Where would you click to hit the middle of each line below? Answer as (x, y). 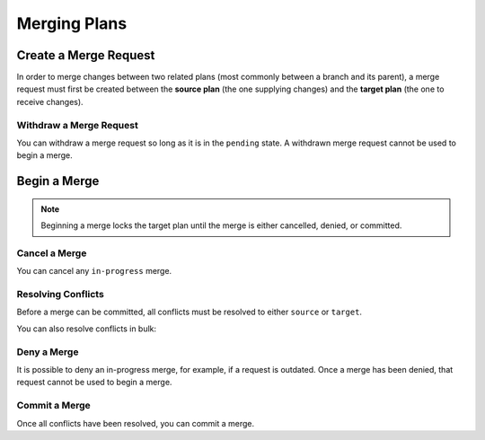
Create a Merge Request (86, 55)
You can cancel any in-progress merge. (94, 271)
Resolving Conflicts (61, 295)
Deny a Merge (48, 352)
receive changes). (50, 101)
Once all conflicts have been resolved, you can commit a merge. (136, 423)
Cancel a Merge (52, 253)
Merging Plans (72, 23)
